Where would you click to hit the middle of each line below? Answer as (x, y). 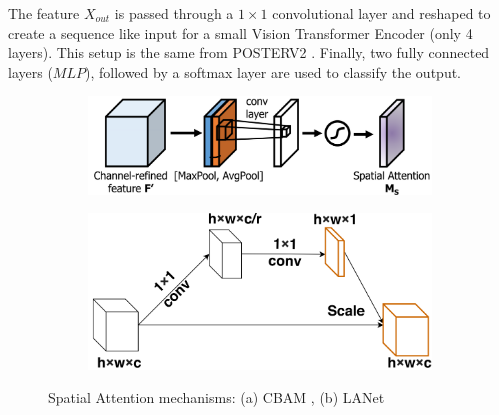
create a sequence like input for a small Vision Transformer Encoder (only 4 (240, 32)
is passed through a (174, 13)
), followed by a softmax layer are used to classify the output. (273, 71)
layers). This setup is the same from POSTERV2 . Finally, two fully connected (249, 52)
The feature (44, 13)
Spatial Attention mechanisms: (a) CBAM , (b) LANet (216, 397)
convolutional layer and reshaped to (381, 13)
